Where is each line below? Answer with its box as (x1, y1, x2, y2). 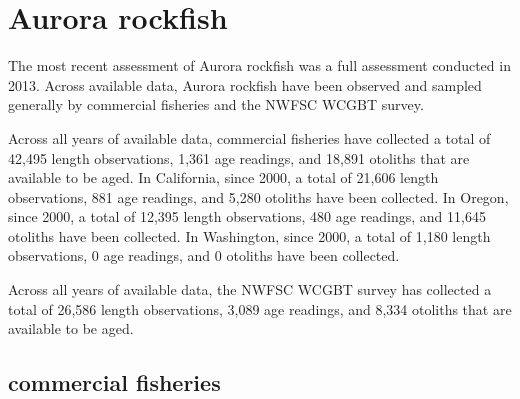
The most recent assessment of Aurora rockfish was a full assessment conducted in (8, 55, 511, 76)
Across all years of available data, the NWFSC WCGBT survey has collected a (8, 279, 492, 300)
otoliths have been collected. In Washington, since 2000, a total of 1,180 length (8, 225, 491, 246)
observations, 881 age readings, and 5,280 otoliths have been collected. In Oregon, (8, 186, 509, 207)
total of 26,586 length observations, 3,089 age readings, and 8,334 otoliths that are (8, 298, 512, 319)
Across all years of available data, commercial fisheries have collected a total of (8, 127, 491, 148)
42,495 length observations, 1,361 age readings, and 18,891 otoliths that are (8, 147, 470, 168)
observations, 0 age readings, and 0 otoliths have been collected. (8, 245, 400, 266)
